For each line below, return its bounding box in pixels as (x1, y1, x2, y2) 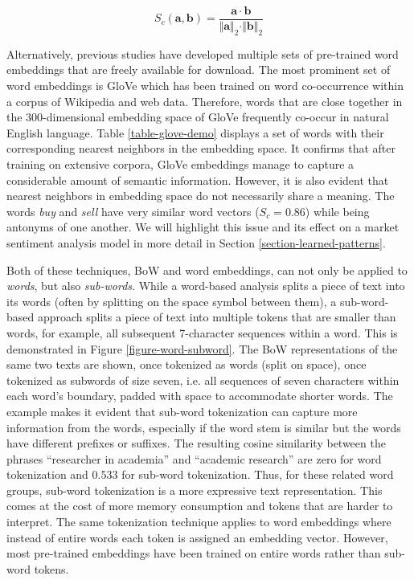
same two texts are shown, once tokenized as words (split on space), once (6, 356, 367, 373)
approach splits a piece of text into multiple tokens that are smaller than (37, 308, 396, 325)
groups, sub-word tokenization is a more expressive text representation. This (6, 481, 383, 498)
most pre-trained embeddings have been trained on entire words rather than (6, 545, 381, 562)
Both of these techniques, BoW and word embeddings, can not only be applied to (6, 261, 408, 278)
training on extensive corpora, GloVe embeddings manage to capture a (6, 156, 355, 173)
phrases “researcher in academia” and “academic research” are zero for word (6, 450, 382, 467)
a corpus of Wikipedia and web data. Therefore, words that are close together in (6, 92, 403, 109)
